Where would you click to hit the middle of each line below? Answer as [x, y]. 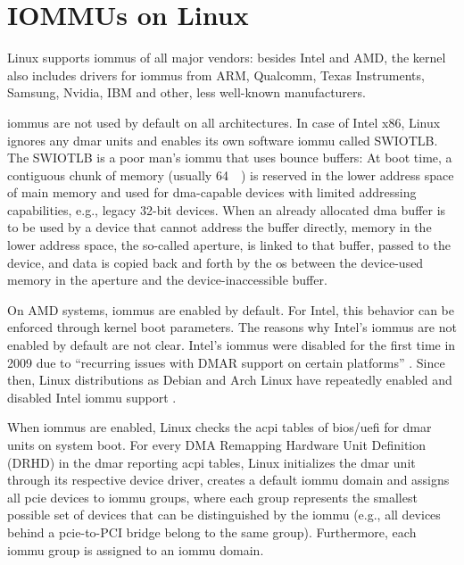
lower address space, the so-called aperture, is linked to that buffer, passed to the [229, 245]
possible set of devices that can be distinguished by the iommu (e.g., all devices [224, 515]
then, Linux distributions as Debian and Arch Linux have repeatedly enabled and [230, 380]
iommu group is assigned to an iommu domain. [136, 549]
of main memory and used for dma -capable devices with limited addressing [212, 192]
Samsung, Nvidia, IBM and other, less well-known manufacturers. [186, 92]
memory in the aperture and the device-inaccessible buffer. [167, 280]
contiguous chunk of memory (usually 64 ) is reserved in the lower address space [231, 174]
